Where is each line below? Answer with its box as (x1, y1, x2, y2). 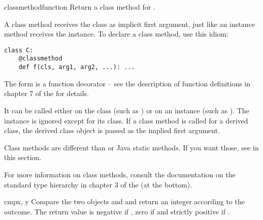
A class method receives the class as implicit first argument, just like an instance (4, 18, 255, 29)
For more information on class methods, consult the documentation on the (4, 169, 236, 179)
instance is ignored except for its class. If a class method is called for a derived (4, 115, 248, 125)
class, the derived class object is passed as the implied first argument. (4, 125, 220, 136)
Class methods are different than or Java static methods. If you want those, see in (4, 142, 259, 152)
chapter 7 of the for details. (4, 88, 89, 99)
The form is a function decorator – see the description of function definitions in (4, 78, 251, 88)
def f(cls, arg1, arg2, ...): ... (18, 64, 135, 71)
